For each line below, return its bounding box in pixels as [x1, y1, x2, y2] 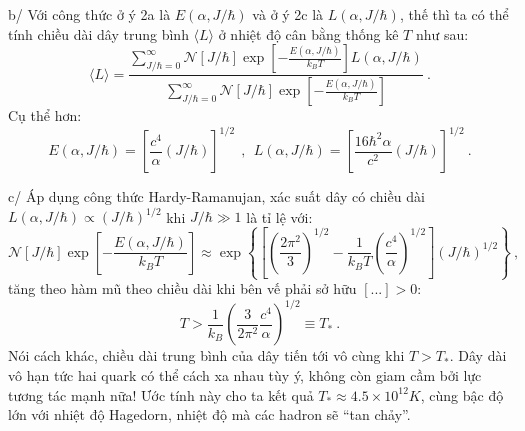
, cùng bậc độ [420, 384, 504, 405]
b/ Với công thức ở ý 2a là [8, 4, 171, 24]
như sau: [415, 23, 469, 44]
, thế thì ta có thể [399, 4, 509, 24]
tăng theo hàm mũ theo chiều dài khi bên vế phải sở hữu [8, 278, 357, 299]
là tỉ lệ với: [246, 206, 313, 227]
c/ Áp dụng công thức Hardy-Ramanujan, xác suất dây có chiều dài [8, 186, 425, 207]
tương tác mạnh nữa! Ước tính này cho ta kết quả [8, 384, 314, 405]
